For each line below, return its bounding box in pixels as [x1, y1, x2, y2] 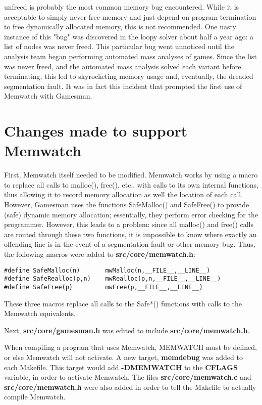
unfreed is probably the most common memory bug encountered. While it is [4, 2, 239, 12]
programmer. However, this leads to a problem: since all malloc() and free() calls [4, 219, 254, 230]
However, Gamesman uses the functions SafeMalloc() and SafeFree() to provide [4, 199, 249, 210]
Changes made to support [4, 120, 188, 141]
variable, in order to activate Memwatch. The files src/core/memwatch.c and [4, 372, 251, 382]
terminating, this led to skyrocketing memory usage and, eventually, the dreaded [4, 71, 253, 81]
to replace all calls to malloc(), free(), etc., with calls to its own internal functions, [4, 179, 259, 190]
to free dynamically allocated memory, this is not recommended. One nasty [4, 21, 236, 32]
